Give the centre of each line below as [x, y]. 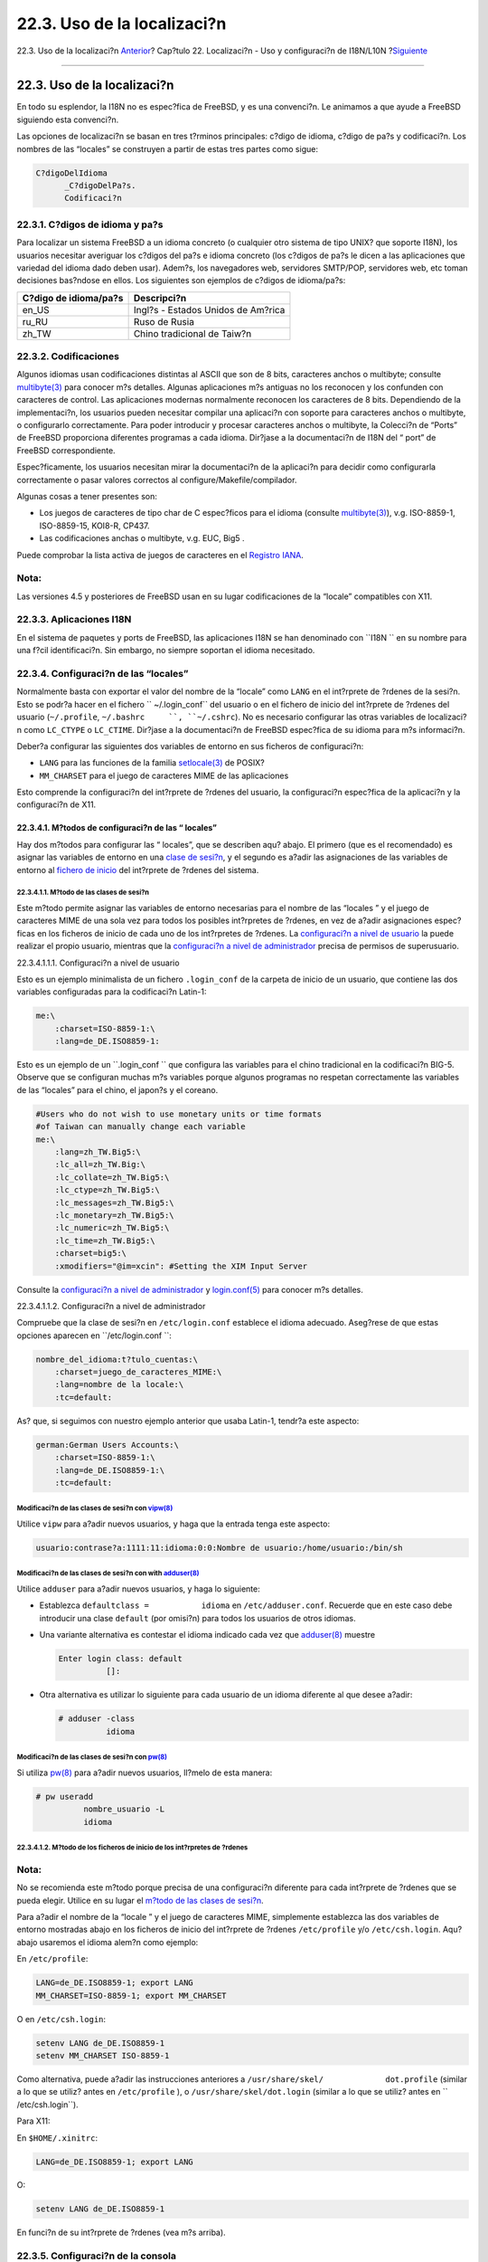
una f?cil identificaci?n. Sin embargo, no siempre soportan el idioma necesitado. [166, 651]
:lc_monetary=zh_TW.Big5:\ [115, 1215]
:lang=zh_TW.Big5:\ [98, 1152]
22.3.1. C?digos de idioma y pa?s [90, 224]
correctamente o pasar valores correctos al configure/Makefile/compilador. [157, 480]
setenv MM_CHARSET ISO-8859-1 [103, 2055]
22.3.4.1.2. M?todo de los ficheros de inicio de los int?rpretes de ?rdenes [132, 1847]
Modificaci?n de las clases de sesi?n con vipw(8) [95, 1508]
